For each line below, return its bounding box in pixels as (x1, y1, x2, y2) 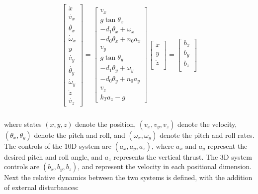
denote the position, (75, 118, 136, 129)
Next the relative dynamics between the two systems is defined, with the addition (4, 172, 253, 183)
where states (4, 118, 42, 129)
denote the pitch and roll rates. (160, 129, 255, 140)
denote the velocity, (177, 118, 237, 129)
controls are (4, 161, 40, 172)
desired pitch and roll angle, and (4, 151, 103, 162)
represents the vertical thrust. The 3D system (113, 151, 252, 162)
